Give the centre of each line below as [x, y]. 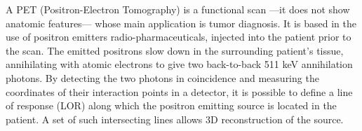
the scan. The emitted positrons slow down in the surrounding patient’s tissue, [175, 50]
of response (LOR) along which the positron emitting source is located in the [171, 105]
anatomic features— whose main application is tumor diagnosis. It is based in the [181, 23]
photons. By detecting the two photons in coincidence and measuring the [162, 77]
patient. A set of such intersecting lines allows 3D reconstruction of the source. [175, 119]
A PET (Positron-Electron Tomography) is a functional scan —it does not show [178, 9]
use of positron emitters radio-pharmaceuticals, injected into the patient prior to [179, 37]
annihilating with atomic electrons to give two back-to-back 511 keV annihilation [179, 64]
